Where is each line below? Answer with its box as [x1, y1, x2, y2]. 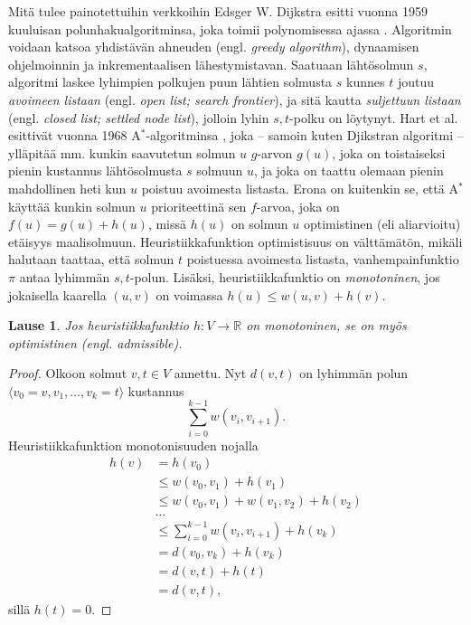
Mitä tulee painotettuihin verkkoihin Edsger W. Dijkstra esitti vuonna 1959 [8, 2, 428, 20]
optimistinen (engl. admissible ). [8, 333, 183, 352]
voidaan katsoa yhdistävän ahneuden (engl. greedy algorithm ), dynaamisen [8, 37, 419, 56]
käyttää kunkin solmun [8, 196, 136, 215]
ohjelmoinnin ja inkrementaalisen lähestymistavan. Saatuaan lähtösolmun [8, 54, 414, 73]
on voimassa [155, 285, 223, 304]
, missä [147, 214, 187, 233]
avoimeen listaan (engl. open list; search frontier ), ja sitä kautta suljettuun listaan [8, 90, 461, 109]
